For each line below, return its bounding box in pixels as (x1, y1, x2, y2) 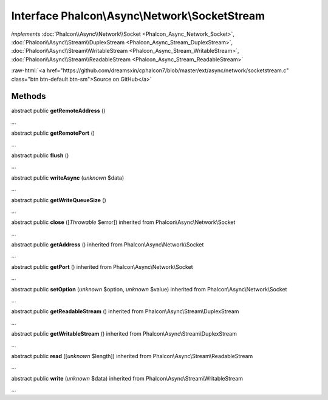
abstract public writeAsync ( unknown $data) (11, 174, 125, 181)
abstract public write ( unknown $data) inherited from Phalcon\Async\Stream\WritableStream (11, 375, 243, 382)
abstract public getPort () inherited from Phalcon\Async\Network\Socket (11, 263, 194, 270)
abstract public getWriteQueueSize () (11, 196, 106, 203)
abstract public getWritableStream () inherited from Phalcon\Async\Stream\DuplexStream (11, 330, 237, 337)
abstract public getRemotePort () (11, 129, 95, 137)
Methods (11, 91, 46, 101)
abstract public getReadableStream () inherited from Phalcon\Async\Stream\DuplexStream (11, 308, 239, 315)
